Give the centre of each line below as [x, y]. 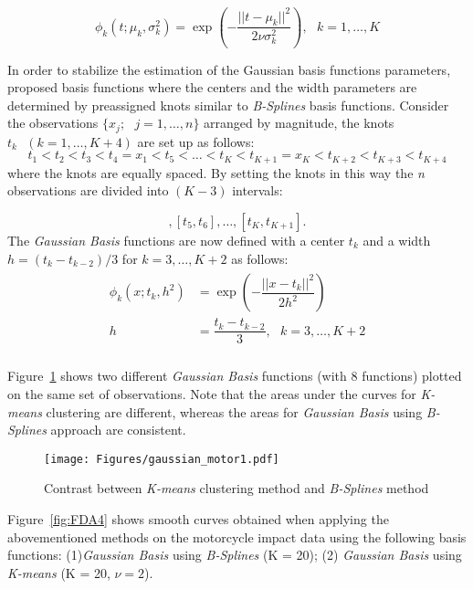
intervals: [258, 190]
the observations [53, 123]
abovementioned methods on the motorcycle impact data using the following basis [237, 536]
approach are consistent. [118, 430]
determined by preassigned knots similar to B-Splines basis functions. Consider [228, 105]
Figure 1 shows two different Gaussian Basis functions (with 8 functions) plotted [235, 376]
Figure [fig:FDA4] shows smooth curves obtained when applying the [198, 519]
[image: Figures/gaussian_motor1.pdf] [162, 459]
